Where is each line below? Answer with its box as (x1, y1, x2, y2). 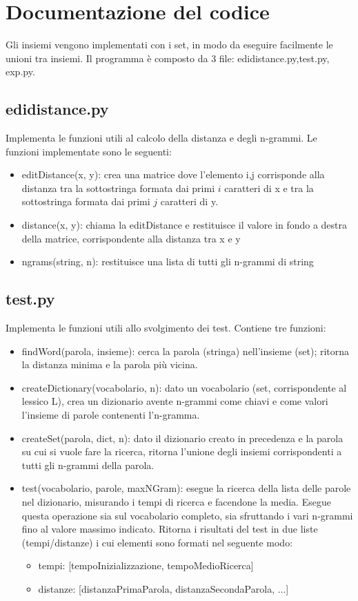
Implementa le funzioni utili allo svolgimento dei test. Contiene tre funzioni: (6, 321, 326, 335)
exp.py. (6, 64, 35, 79)
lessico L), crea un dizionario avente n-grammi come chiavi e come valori (21, 394, 328, 408)
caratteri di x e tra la (224, 180, 314, 195)
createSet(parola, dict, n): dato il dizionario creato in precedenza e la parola (21, 430, 344, 445)
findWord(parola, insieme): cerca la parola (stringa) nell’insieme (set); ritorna (21, 343, 350, 358)
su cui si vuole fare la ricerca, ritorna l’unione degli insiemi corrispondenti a (21, 444, 342, 459)
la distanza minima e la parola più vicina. (21, 357, 198, 372)
